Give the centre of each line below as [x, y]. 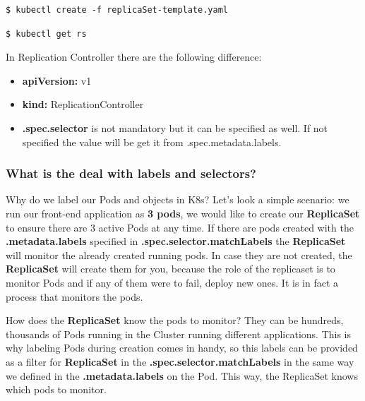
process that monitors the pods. [74, 296]
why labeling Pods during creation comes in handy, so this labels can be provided [182, 348]
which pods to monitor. [56, 389]
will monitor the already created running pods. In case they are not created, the [179, 255]
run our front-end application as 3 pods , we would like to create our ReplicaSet [183, 213]
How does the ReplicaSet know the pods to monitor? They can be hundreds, [175, 320]
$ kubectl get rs [46, 34]
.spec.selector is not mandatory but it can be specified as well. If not [175, 127]
